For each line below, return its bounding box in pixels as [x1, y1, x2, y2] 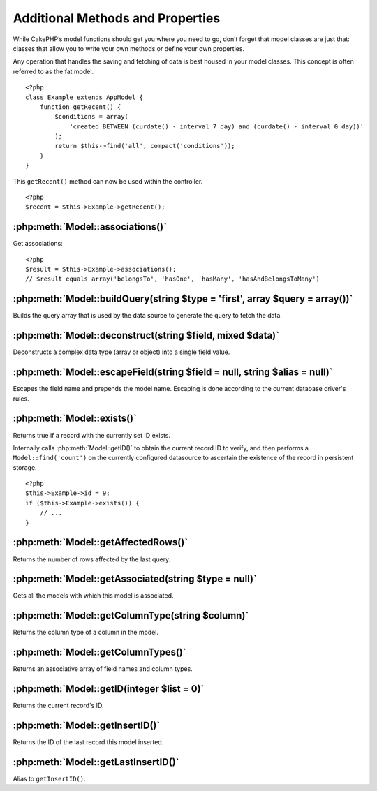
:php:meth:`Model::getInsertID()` [13, 719, 161, 731]
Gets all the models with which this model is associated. [13, 591, 174, 600]
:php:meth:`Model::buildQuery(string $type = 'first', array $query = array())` [13, 293, 353, 305]
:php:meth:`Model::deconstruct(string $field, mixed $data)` [13, 330, 279, 341]
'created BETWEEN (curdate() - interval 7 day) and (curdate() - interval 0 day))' [69, 122, 364, 131]
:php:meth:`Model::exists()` [13, 413, 138, 424]
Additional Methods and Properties [13, 10, 221, 26]
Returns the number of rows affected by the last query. [13, 555, 171, 563]
